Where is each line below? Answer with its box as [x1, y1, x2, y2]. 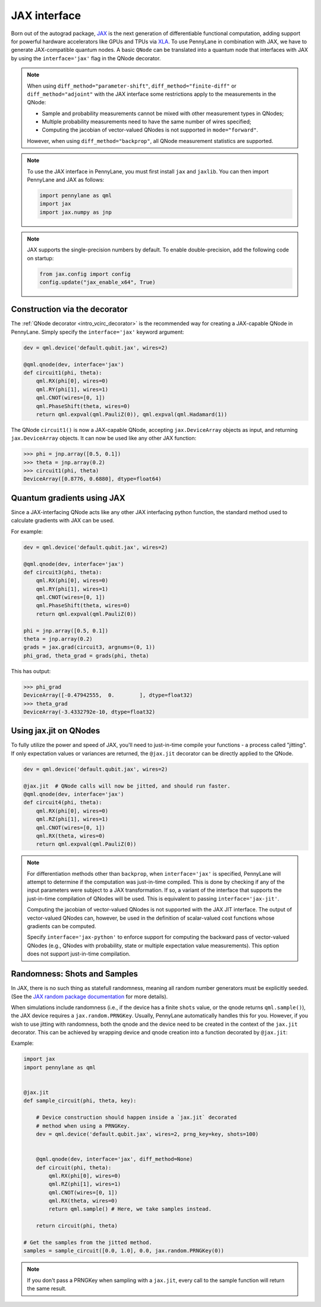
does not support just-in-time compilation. [27, 950, 131, 957]
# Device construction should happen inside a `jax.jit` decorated [36, 1114, 237, 1121]
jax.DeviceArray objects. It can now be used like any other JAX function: [11, 435, 197, 442]
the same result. [27, 1285, 67, 1292]
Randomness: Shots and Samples [11, 969, 139, 979]
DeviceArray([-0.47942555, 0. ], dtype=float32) [23, 692, 193, 699]
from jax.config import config [39, 270, 131, 277]
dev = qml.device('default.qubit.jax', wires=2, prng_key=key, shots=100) [36, 1131, 259, 1137]
